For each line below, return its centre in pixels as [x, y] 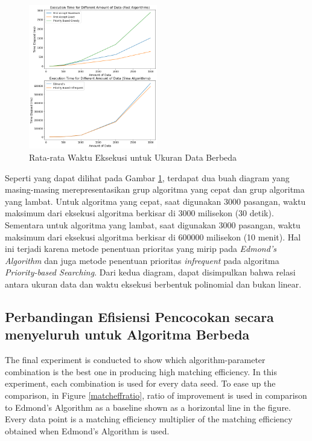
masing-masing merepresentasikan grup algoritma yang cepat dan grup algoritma [155, 189]
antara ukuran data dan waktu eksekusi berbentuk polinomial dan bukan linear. [153, 284]
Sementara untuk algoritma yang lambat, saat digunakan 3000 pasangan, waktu [153, 224]
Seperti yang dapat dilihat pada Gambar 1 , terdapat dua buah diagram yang [147, 177]
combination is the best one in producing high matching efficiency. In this [141, 371]
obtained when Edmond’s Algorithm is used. [87, 430]
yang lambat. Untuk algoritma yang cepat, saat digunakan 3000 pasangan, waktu [155, 201]
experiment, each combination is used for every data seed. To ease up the [140, 383]
